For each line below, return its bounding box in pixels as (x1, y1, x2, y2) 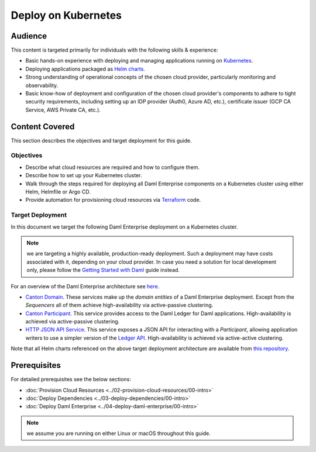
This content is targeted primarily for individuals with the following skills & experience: (11, 47, 218, 54)
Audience (11, 31, 47, 41)
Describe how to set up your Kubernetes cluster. (25, 172, 142, 179)
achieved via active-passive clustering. (25, 318, 120, 325)
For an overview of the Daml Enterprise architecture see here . (11, 282, 160, 289)
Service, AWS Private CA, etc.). (25, 106, 101, 113)
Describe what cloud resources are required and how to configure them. (25, 164, 200, 171)
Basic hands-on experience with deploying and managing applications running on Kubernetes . (25, 57, 253, 64)
